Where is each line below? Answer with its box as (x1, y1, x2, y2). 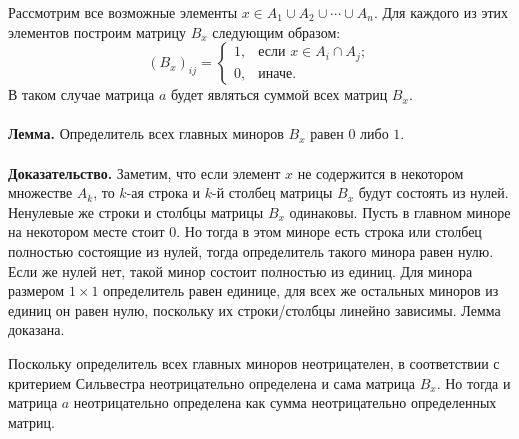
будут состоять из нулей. (358, 182, 509, 203)
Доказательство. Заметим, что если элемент (8, 162, 281, 183)
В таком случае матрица (8, 84, 155, 105)
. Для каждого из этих (373, 2, 509, 22)
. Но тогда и (436, 372, 511, 393)
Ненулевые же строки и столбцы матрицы (8, 201, 264, 222)
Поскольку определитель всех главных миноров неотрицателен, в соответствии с (8, 352, 500, 373)
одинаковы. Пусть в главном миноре (289, 201, 511, 222)
